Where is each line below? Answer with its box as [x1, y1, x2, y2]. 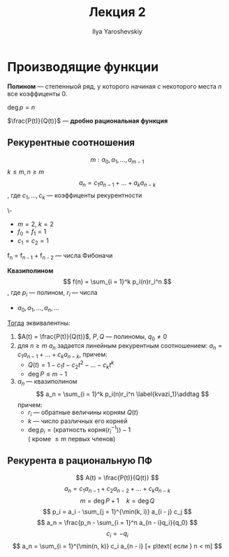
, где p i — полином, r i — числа [7, 289, 98, 298]
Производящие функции [7, 59, 159, 75]
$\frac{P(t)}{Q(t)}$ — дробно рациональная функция [7, 116, 168, 125]
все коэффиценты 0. [7, 89, 68, 98]
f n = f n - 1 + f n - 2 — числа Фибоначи [7, 252, 113, 261]
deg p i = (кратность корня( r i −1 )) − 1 [27, 425, 131, 436]
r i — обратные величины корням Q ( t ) [27, 408, 138, 418]
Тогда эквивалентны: [7, 319, 71, 327]
